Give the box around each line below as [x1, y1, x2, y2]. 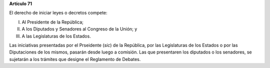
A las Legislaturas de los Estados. [21, 33, 91, 39]
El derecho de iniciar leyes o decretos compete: [9, 10, 107, 16]
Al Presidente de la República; [21, 19, 83, 25]
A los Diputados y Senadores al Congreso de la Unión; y [21, 26, 137, 32]
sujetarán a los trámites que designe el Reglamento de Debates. [9, 56, 141, 62]
